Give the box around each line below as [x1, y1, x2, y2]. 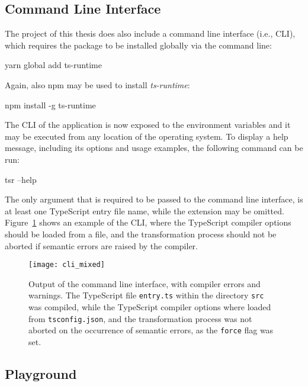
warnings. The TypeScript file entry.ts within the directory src [28, 289, 264, 301]
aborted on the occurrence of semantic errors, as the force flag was [28, 324, 274, 336]
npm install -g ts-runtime [5, 98, 96, 111]
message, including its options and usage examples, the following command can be [5, 141, 303, 154]
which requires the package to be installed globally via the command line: [5, 38, 272, 51]
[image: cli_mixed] [28, 260, 105, 269]
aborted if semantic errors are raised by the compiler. [5, 239, 198, 252]
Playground [5, 364, 77, 382]
